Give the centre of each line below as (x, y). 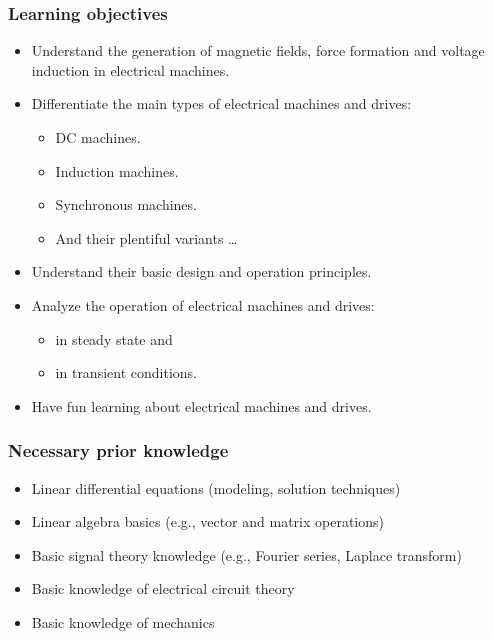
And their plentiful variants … (146, 237)
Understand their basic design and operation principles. (201, 271)
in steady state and (114, 338)
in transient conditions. (126, 372)
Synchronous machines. (126, 204)
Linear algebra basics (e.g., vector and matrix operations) (207, 521)
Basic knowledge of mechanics (123, 621)
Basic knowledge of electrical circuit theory (163, 588)
